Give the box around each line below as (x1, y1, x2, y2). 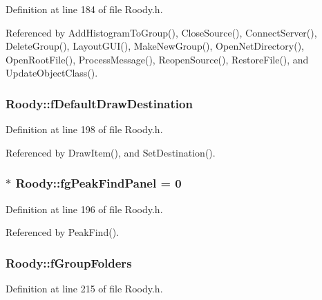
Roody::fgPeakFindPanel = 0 (15, 174, 182, 192)
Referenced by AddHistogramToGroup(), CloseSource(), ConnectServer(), (6, 25, 317, 39)
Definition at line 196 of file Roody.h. (6, 201, 163, 216)
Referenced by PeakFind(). (6, 225, 119, 239)
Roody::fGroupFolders (6, 254, 132, 271)
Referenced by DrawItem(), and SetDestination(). (6, 145, 216, 159)
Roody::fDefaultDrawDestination (6, 94, 193, 112)
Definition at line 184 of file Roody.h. (6, 2, 163, 16)
